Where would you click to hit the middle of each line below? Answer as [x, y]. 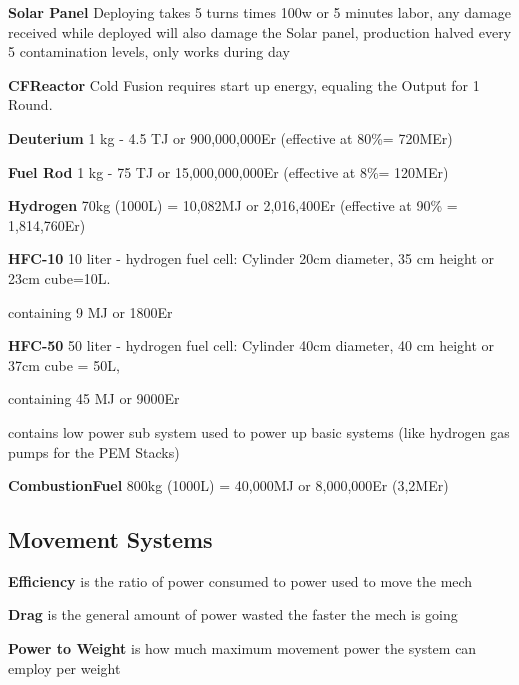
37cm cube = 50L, [64, 364]
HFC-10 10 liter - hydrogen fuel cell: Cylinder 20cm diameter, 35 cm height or [251, 258]
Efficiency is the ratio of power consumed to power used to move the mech [240, 580]
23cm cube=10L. [59, 277]
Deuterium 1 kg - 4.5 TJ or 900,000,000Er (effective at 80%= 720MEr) [230, 137]
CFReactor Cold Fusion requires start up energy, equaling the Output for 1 [244, 84]
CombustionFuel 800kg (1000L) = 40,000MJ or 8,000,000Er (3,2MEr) [228, 485]
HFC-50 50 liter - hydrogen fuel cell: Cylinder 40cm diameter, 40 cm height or [251, 345]
